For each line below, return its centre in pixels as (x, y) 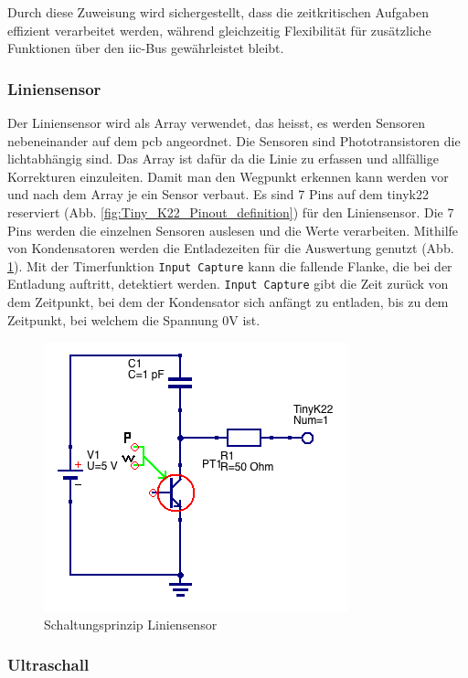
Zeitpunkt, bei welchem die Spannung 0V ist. (134, 319)
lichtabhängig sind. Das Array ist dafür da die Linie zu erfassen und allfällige (223, 159)
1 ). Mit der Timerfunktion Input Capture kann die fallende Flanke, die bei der (230, 265)
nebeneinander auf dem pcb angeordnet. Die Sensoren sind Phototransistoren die (234, 140)
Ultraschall (48, 665)
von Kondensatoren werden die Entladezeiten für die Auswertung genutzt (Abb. (231, 248)
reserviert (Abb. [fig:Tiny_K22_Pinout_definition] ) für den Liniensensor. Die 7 (231, 212)
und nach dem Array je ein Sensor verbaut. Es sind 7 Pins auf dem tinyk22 (218, 194)
